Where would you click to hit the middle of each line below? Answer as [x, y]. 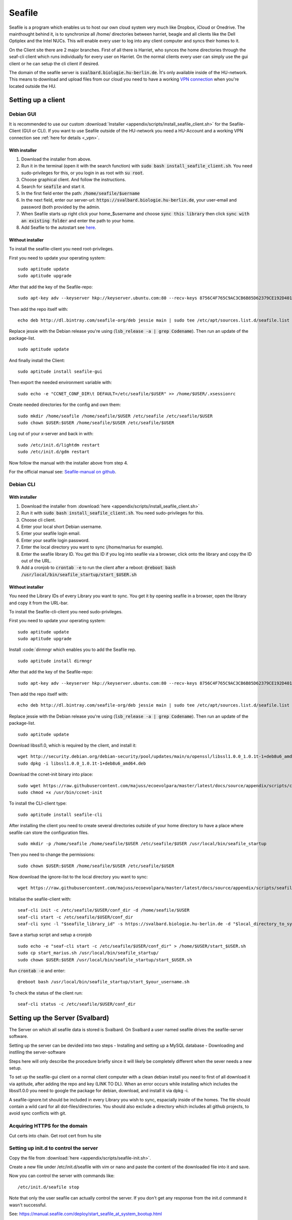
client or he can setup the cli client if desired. [54, 63]
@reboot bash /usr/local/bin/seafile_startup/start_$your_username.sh [104, 982]
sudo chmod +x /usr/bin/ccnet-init [60, 792]
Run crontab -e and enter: [37, 971]
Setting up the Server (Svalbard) [59, 1018]
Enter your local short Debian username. [62, 527]
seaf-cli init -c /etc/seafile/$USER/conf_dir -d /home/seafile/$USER [104, 910]
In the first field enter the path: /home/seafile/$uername [81, 193]
